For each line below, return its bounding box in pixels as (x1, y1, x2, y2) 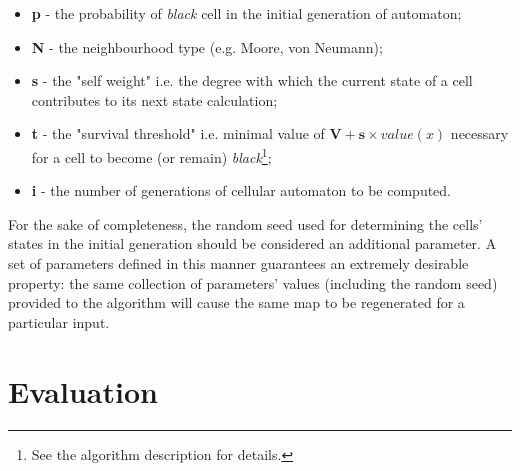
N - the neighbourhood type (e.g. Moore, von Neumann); (31, 36, 383, 57)
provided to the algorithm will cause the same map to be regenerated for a (8, 292, 465, 313)
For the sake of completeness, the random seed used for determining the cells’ (8, 213, 483, 234)
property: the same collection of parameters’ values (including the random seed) (8, 272, 498, 293)
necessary (450, 123, 509, 144)
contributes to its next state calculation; (31, 89, 278, 110)
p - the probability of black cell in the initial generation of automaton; (31, 3, 462, 23)
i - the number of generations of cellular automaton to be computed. (31, 180, 452, 201)
